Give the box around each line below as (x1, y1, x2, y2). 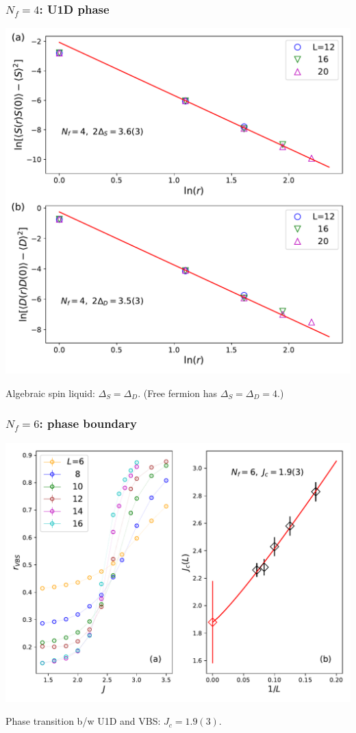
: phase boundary (39, 415, 137, 432)
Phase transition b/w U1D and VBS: (5, 714, 161, 728)
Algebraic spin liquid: (5, 385, 95, 400)
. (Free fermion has (138, 385, 218, 400)
